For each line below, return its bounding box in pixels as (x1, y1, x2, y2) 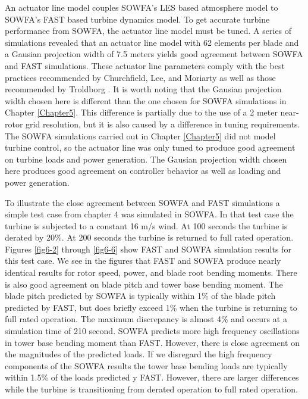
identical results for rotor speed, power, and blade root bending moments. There (5, 266, 297, 279)
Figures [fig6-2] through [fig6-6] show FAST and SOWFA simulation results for (5, 242, 291, 255)
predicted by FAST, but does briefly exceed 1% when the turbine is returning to (5, 301, 297, 313)
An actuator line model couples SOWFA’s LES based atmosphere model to (5, 1, 278, 13)
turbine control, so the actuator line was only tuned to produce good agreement (5, 141, 296, 154)
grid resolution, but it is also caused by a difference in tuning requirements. (26, 117, 300, 130)
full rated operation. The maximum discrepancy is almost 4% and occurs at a (5, 313, 287, 325)
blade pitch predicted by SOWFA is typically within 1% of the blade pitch (5, 289, 276, 302)
